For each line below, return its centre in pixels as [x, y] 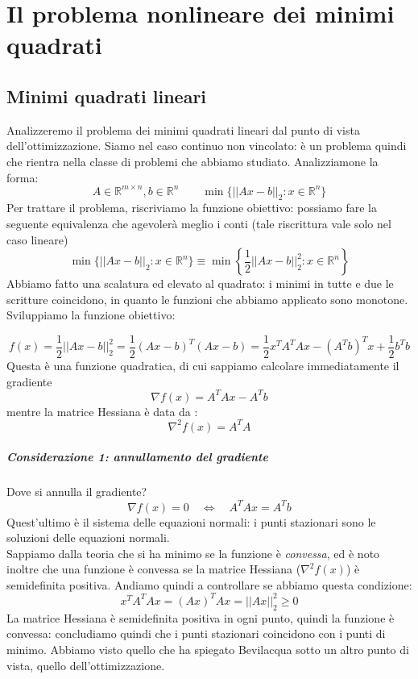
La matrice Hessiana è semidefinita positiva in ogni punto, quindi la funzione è [201, 617]
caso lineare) [37, 239]
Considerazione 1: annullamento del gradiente [137, 457]
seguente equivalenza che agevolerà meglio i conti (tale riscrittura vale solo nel [199, 224]
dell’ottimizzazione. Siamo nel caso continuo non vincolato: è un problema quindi [207, 146]
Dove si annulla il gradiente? [77, 492]
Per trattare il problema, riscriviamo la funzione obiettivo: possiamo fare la [192, 208]
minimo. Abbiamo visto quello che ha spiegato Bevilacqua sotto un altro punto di [208, 649]
